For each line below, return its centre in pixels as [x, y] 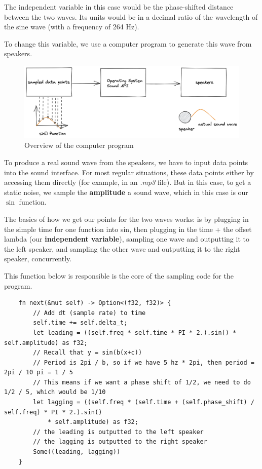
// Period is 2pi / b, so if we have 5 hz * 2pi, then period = [144, 362]
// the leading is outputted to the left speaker [118, 432]
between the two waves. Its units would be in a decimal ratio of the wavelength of [131, 16]
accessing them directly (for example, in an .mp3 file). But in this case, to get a [128, 182]
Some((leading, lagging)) [77, 452]
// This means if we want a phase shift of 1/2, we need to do [142, 382]
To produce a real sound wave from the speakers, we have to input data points [126, 162]
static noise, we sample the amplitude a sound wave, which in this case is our [126, 192]
